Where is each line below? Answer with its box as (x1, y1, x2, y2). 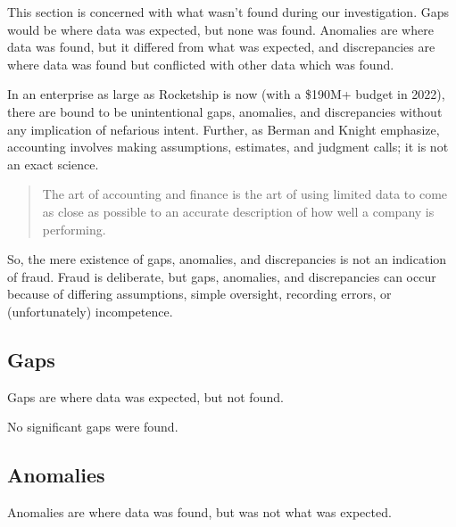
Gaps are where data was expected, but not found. (7, 387, 284, 406)
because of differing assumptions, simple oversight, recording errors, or (7, 284, 392, 303)
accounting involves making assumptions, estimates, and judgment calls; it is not (7, 137, 449, 156)
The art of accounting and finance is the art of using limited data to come (42, 185, 448, 203)
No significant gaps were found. (7, 417, 178, 436)
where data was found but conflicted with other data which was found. (7, 54, 394, 73)
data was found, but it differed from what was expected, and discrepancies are (7, 37, 435, 56)
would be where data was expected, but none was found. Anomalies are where (7, 20, 434, 38)
